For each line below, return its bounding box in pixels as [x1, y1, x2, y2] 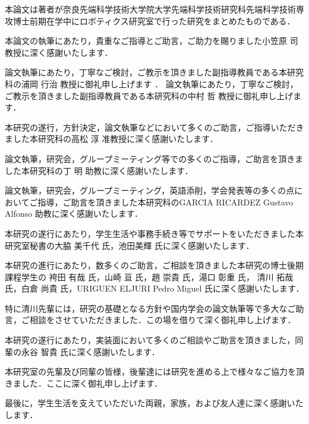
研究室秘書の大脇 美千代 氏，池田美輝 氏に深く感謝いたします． [5, 239, 254, 251]
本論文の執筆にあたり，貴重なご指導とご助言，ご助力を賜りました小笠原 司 [5, 34, 298, 47]
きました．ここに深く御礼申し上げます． [5, 376, 163, 389]
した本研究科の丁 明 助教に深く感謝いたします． [5, 164, 193, 176]
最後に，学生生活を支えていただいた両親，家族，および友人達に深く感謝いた [5, 397, 304, 409]
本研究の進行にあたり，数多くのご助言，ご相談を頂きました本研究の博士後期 [5, 259, 304, 271]
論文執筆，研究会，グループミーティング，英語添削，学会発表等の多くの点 [5, 184, 295, 197]
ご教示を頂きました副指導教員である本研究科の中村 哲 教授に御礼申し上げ [5, 89, 294, 102]
